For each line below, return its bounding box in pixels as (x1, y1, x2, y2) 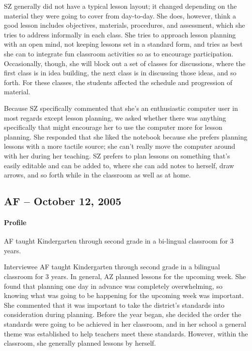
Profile (4, 217, 27, 228)
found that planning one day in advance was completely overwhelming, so (4, 281, 222, 291)
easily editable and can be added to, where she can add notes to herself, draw (4, 160, 234, 170)
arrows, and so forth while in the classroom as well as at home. (4, 170, 191, 180)
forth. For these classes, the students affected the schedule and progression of (4, 77, 233, 87)
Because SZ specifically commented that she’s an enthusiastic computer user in (4, 103, 238, 113)
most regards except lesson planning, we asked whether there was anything (4, 112, 226, 123)
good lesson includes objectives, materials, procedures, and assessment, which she (4, 20, 245, 30)
